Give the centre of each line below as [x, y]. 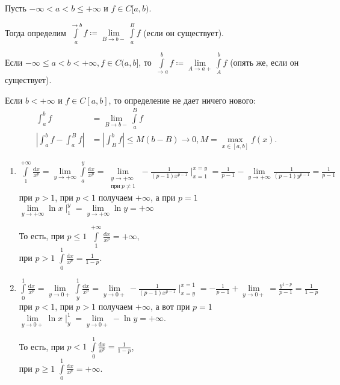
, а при [163, 197]
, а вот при [170, 306]
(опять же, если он [264, 62]
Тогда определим [36, 32]
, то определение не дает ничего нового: [182, 100]
